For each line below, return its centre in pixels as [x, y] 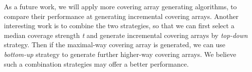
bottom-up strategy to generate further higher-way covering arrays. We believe [120, 54]
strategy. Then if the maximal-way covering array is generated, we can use [115, 45]
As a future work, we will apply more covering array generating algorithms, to [120, 6]
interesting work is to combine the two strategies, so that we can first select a [119, 26]
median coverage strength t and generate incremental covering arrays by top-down [126, 35]
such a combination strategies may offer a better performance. [96, 63]
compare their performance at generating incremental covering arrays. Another [121, 16]
